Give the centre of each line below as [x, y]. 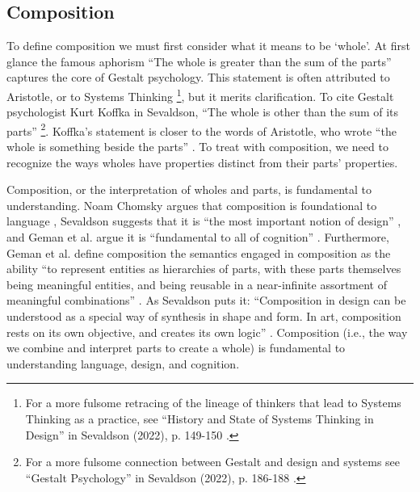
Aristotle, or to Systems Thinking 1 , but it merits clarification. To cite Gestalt [200, 95]
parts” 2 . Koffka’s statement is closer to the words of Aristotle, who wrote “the [202, 129]
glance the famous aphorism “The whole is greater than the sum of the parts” [199, 61]
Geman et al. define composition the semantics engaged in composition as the [199, 252]
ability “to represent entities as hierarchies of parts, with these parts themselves [204, 269]
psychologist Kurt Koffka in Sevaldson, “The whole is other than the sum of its [203, 112]
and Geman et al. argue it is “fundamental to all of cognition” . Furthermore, [198, 237]
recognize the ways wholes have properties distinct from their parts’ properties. [202, 162]
